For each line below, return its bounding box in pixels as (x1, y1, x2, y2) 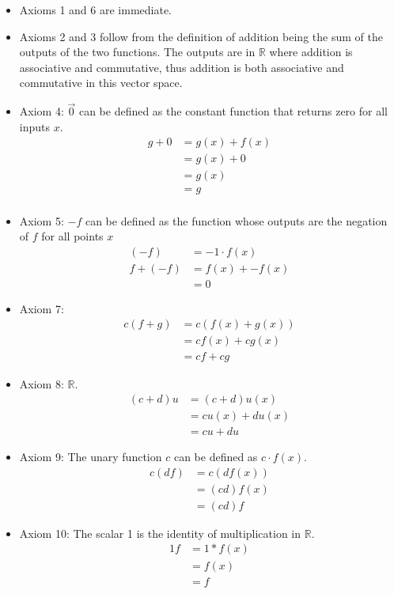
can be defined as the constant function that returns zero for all (78, 103, 388, 119)
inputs (19, 118, 51, 134)
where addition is (269, 44, 353, 60)
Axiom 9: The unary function (19, 448, 162, 465)
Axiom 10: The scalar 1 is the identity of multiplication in (19, 524, 301, 541)
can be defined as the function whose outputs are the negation (85, 212, 388, 229)
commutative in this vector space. (19, 74, 183, 91)
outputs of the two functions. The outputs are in (19, 44, 256, 60)
